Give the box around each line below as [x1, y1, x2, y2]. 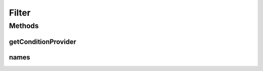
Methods [9, 21, 39, 30]
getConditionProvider [9, 37, 76, 46]
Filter [9, 7, 31, 18]
